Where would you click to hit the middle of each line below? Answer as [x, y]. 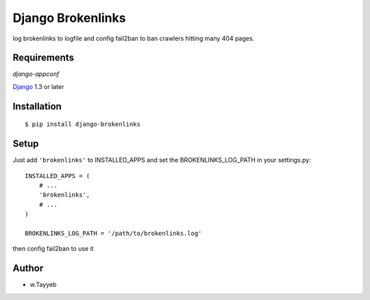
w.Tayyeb [43, 285]
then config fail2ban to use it [53, 249]
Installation [37, 106]
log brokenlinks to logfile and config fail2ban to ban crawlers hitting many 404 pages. [134, 38]
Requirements [44, 58]
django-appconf [36, 74]
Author [28, 268]
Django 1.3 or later [38, 86]
